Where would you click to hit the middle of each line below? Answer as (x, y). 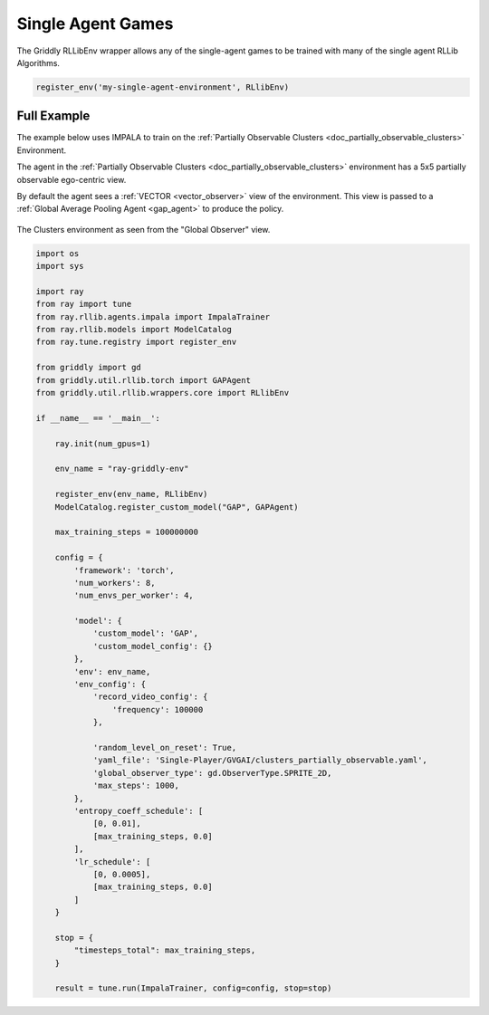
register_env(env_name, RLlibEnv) (131, 494)
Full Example (53, 116)
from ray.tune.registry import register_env (136, 342)
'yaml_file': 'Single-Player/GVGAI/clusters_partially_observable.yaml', (260, 760)
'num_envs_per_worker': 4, (134, 596)
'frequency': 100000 (158, 709)
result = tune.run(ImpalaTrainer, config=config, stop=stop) (193, 988)
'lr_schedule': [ (112, 862)
